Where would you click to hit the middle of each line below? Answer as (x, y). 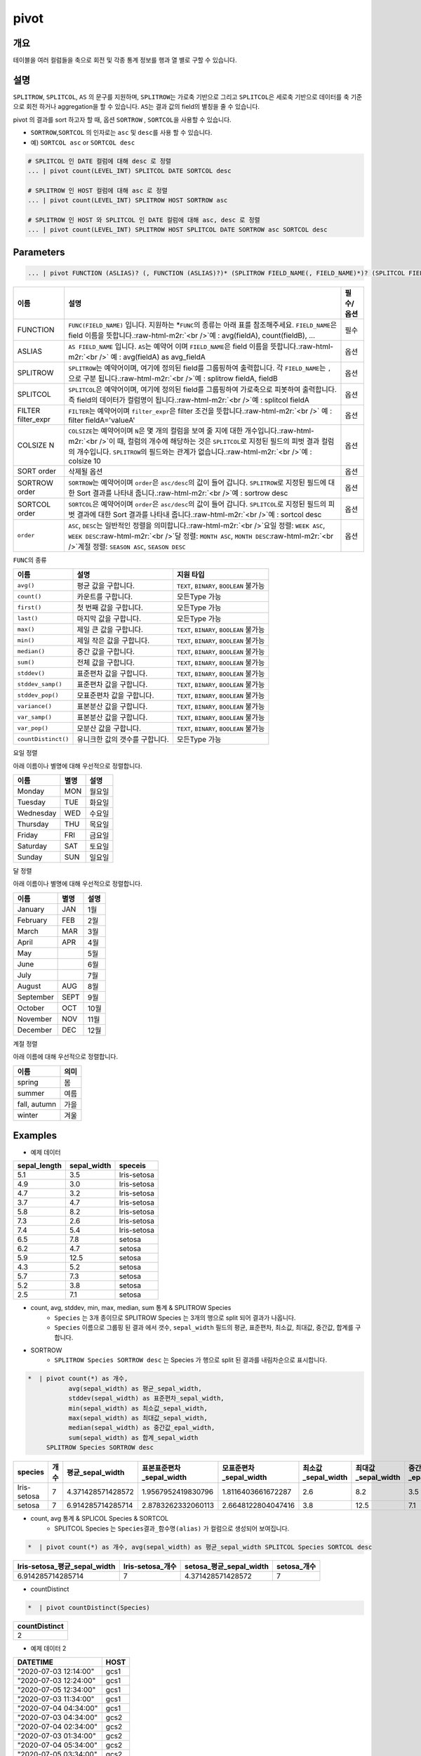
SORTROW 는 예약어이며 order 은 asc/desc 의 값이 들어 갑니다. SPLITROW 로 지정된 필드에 (197, 483)
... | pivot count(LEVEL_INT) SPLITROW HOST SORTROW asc (128, 201)
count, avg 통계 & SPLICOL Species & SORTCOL (100, 1519)
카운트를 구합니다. (105, 597)
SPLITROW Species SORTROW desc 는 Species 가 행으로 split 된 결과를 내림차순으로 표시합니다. (191, 1360)
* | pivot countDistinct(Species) (89, 1608)
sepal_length (40, 1166)
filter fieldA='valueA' (101, 420)
